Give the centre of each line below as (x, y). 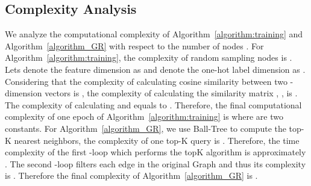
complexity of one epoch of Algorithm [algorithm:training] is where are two (144, 116)
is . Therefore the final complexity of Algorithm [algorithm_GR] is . (131, 175)
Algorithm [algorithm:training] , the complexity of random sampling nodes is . (149, 57)
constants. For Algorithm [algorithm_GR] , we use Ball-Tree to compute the (146, 128)
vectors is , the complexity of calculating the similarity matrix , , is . (171, 93)
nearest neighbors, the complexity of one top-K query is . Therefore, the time (157, 140)
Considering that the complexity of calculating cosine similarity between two (146, 81)
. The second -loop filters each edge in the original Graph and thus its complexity (155, 163)
